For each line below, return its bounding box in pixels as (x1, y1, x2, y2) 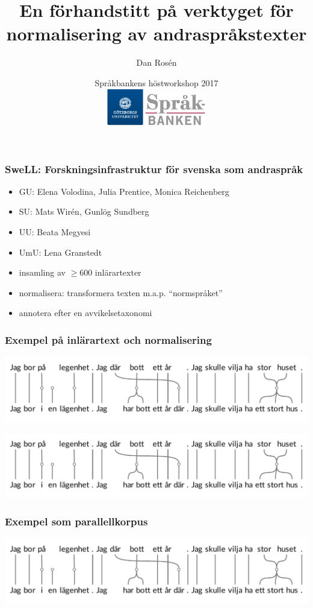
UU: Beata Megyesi (19, 226, 91, 238)
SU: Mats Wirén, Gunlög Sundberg (19, 205, 149, 218)
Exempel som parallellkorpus (5, 513, 148, 528)
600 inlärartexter (79, 266, 141, 279)
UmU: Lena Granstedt (19, 245, 102, 258)
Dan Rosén (136, 56, 177, 69)
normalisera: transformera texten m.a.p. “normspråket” (19, 286, 223, 299)
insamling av (19, 266, 66, 279)
